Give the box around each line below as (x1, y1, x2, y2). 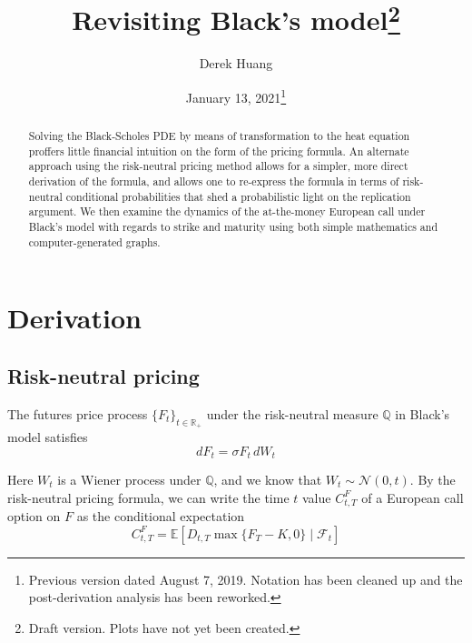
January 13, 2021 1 (185, 85, 287, 106)
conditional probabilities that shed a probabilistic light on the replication (65, 188, 411, 204)
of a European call (361, 487, 464, 507)
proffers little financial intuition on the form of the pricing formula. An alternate (28, 143, 409, 158)
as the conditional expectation (76, 507, 245, 526)
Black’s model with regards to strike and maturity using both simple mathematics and (28, 219, 438, 235)
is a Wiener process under (57, 469, 202, 488)
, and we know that (213, 469, 322, 488)
